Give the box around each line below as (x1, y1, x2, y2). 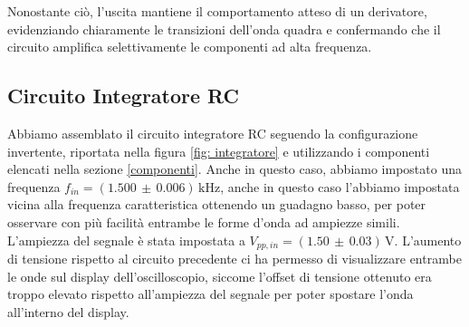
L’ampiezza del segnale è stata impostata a (7, 230, 245, 249)
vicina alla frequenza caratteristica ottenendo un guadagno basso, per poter (7, 195, 426, 214)
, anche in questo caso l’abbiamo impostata (220, 177, 460, 196)
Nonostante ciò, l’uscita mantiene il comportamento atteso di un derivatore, (7, 2, 427, 20)
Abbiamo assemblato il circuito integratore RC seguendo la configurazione (7, 123, 418, 142)
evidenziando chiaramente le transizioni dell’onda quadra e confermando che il (7, 19, 441, 38)
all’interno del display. (7, 302, 129, 321)
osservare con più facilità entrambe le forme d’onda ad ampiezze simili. (7, 212, 400, 231)
